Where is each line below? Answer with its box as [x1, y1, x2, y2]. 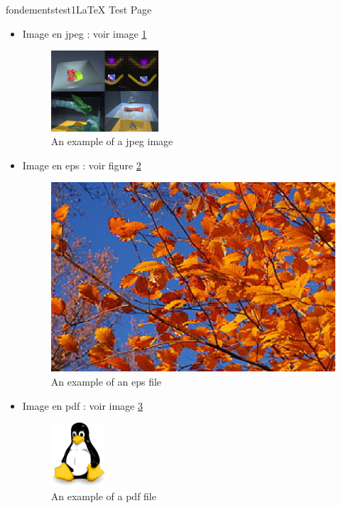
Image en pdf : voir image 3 [22, 398, 143, 413]
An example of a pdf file [50, 488, 156, 503]
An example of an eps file [50, 374, 162, 388]
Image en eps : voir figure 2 [22, 157, 141, 172]
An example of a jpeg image [50, 134, 173, 149]
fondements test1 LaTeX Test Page [6, 2, 152, 16]
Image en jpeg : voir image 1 [22, 26, 147, 41]
